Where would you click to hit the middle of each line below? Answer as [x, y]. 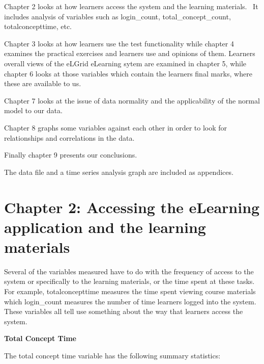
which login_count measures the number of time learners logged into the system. [130, 301]
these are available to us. [43, 83]
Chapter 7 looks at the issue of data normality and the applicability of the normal [132, 100]
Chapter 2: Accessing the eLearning [132, 207]
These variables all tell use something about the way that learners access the [124, 311]
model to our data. [33, 110]
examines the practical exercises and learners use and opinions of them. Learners [130, 53]
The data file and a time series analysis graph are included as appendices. [119, 172]
